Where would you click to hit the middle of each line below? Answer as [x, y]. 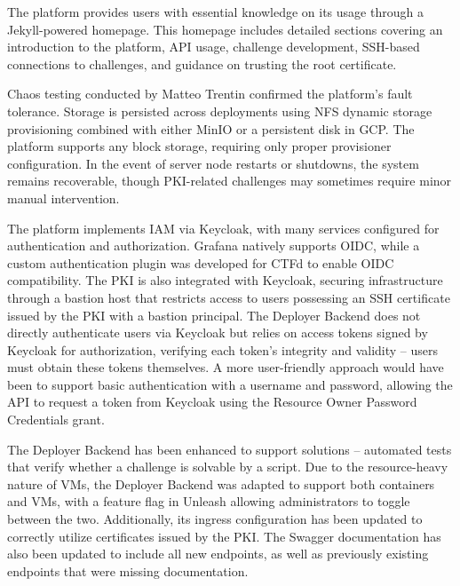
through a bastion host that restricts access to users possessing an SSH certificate [229, 297]
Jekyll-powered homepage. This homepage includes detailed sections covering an [225, 29]
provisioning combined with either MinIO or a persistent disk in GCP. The [211, 128]
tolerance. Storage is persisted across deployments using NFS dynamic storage [220, 111]
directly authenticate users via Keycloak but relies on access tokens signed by [218, 333]
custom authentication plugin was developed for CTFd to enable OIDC [201, 262]
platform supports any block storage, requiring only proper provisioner [199, 146]
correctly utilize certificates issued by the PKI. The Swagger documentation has [224, 536]
